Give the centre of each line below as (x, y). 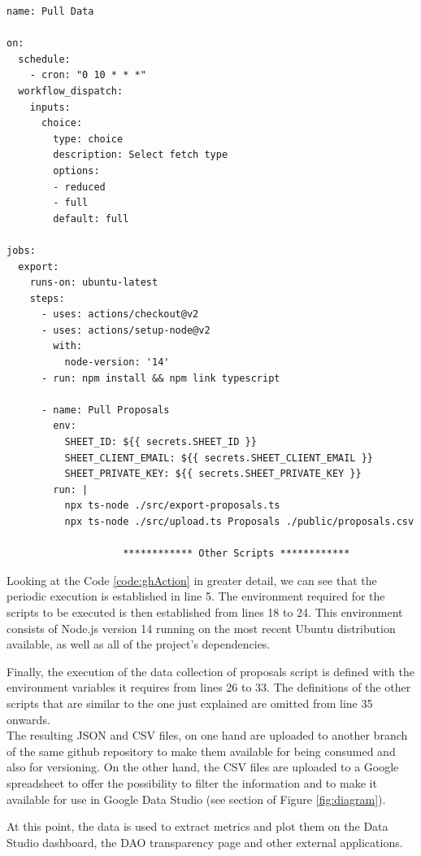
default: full (91, 218)
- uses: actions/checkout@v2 (120, 314)
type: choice (88, 139)
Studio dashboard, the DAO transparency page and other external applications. (205, 842)
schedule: (44, 59)
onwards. (28, 719)
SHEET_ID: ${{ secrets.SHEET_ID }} (161, 442)
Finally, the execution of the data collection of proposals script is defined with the (210, 671)
